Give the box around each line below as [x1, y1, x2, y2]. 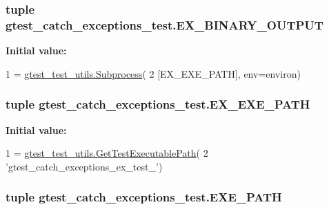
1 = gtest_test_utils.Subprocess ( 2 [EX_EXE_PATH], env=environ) [6, 66, 301, 80]
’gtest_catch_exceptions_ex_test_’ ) [6, 159, 163, 173]
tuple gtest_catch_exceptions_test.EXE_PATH [6, 188, 282, 206]
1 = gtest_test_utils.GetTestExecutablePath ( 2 [6, 146, 208, 160]
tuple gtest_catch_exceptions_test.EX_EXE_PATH [6, 96, 310, 113]
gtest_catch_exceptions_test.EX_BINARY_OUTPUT [6, 16, 323, 33]
